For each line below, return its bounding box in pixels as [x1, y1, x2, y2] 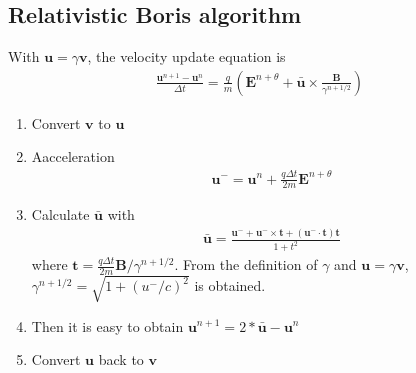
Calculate [31, 204, 90, 225]
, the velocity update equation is [87, 46, 286, 67]
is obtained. [194, 275, 266, 296]
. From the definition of [174, 254, 318, 275]
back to [98, 349, 144, 370]
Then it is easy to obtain [31, 315, 184, 336]
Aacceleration [31, 146, 115, 167]
